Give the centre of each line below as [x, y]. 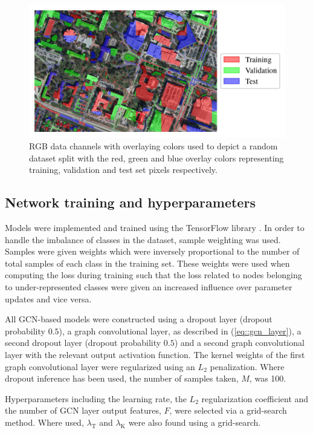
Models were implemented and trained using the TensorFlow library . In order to [155, 228]
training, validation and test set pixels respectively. [123, 170]
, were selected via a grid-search [228, 410]
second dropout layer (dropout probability [83, 343]
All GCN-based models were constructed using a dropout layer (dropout [139, 319]
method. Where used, [44, 422]
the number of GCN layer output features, [83, 410]
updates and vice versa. [48, 298]
